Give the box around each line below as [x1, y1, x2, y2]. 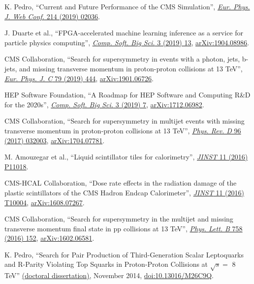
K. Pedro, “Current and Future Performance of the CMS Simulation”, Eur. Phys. [4, 1, 250, 11]
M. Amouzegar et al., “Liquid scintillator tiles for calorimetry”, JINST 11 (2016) [4, 152, 248, 162]
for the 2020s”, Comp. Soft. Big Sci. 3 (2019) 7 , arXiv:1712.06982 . [4, 99, 204, 109]
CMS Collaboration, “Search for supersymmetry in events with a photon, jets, [4, 54, 240, 64]
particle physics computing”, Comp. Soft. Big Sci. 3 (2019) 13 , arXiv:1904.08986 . [4, 37, 250, 47]
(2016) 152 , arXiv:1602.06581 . [4, 233, 95, 243]
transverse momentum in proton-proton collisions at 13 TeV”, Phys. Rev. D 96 [4, 125, 241, 135]
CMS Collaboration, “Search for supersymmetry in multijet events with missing [4, 116, 245, 126]
